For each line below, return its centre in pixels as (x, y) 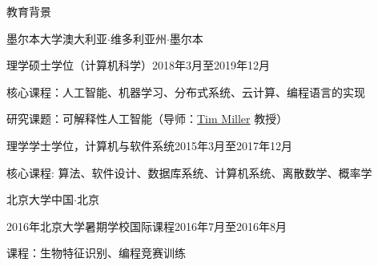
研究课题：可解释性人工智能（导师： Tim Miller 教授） (147, 119)
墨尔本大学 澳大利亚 (57, 38)
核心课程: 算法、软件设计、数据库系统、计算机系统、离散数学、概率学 (189, 172)
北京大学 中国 (40, 199)
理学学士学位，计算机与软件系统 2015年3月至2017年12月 (149, 145)
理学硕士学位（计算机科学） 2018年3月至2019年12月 (138, 65)
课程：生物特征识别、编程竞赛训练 (96, 253)
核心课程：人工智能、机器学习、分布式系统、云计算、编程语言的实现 (186, 91)
